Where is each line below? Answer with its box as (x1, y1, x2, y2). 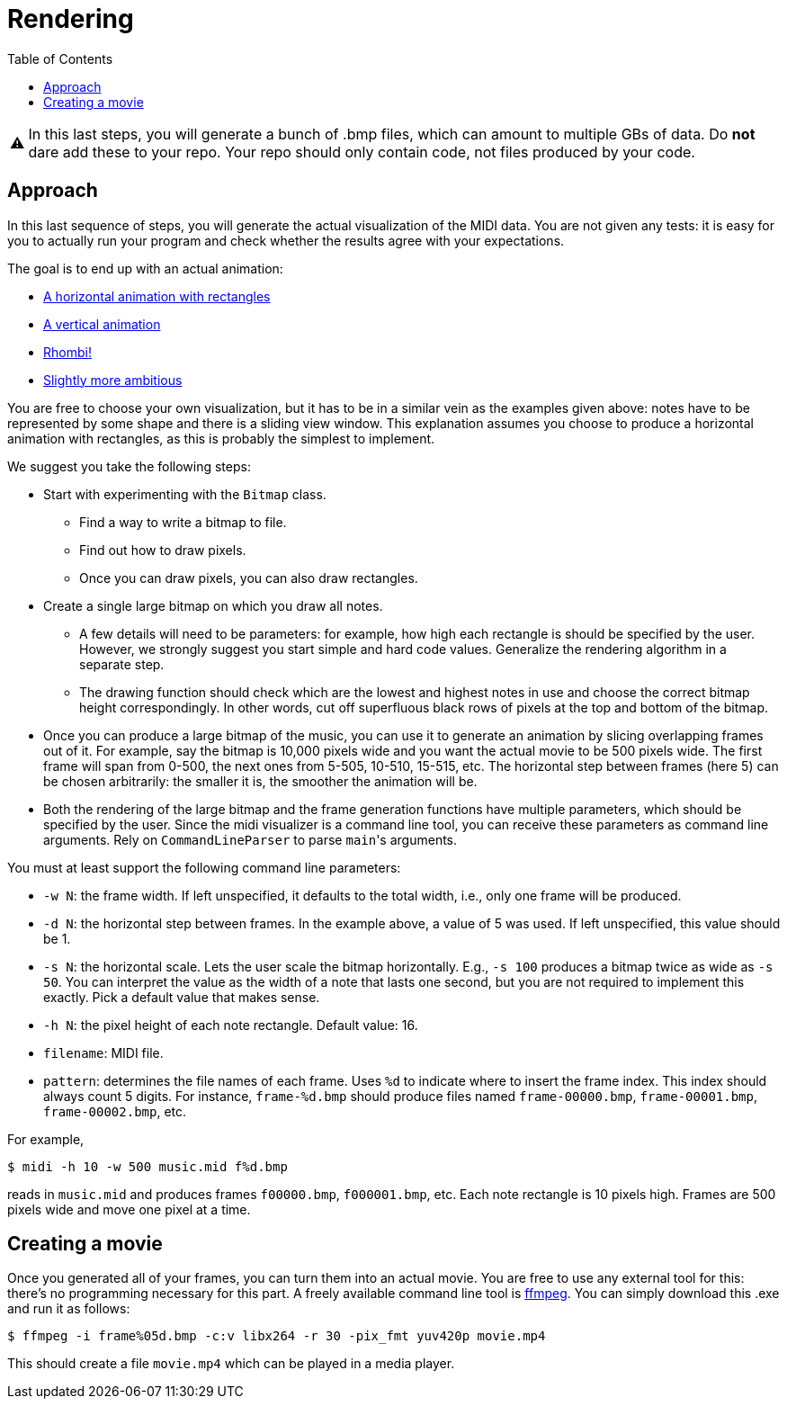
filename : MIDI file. (43, 1044, 164, 1061)
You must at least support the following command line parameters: (7, 859, 401, 875)
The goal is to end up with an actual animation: (7, 260, 283, 276)
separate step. (79, 656, 165, 672)
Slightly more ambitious (43, 372, 183, 388)
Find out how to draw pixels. (79, 542, 246, 558)
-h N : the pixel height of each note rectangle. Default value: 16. (43, 1016, 418, 1033)
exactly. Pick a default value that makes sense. (43, 989, 320, 1005)
